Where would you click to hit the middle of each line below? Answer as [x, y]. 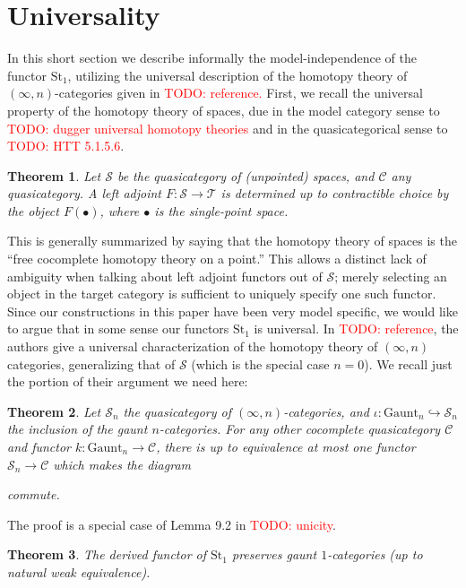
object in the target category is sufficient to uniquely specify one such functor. [222, 294]
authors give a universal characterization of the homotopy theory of [193, 346]
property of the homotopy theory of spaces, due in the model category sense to [224, 110]
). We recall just [408, 363]
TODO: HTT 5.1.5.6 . [66, 146]
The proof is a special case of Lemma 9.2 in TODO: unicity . [172, 524]
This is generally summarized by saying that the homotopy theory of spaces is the [232, 241]
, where [120, 210]
